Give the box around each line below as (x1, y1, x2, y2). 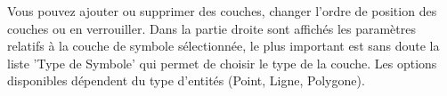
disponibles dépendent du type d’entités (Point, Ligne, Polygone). (7, 71, 365, 90)
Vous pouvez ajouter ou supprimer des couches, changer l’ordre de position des (7, 2, 437, 20)
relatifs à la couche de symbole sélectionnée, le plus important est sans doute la (7, 36, 440, 55)
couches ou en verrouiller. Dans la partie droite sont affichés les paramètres (7, 19, 416, 37)
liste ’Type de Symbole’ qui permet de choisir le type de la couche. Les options (7, 53, 437, 72)
